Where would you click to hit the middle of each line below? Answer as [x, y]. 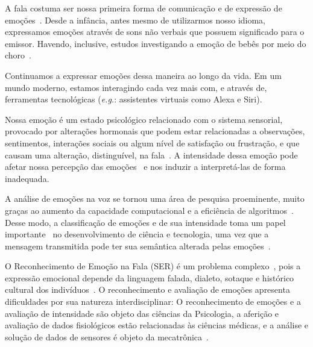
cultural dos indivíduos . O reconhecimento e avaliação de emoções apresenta [147, 289]
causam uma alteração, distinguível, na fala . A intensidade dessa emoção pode [151, 155]
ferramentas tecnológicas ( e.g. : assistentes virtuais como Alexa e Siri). [134, 99]
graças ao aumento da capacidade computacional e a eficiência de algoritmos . [149, 210]
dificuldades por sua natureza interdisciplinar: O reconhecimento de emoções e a [153, 302]
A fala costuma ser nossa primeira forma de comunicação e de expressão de [144, 8]
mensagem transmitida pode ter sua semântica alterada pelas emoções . [138, 245]
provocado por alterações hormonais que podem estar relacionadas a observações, [155, 131]
